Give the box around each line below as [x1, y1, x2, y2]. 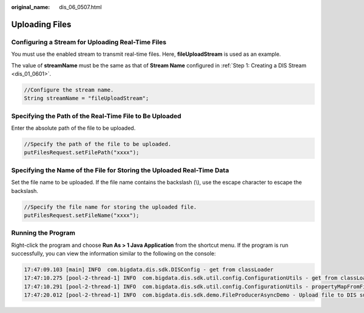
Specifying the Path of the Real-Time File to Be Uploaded [11, 112, 181, 120]
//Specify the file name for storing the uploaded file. [24, 203, 197, 210]
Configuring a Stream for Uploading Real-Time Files [11, 38, 167, 46]
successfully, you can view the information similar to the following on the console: [11, 250, 217, 257]
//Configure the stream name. [24, 86, 114, 93]
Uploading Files [11, 19, 72, 30]
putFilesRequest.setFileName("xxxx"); [24, 212, 140, 218]
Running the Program [11, 229, 76, 237]
